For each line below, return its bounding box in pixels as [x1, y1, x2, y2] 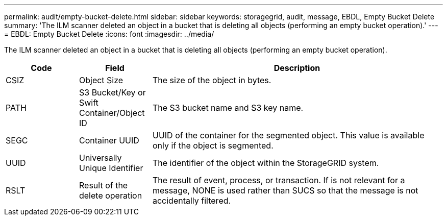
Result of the [79, 180, 128, 190]
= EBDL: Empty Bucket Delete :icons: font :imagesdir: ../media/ [4, 30, 214, 38]
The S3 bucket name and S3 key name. [152, 103, 304, 113]
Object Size [79, 75, 123, 85]
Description [274, 63, 320, 73]
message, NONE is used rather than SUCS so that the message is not [152, 185, 418, 195]
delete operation [79, 190, 142, 201]
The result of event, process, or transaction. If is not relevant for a [152, 175, 405, 185]
